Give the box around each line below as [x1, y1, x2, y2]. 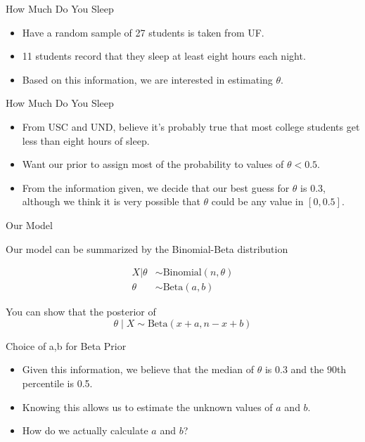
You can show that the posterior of [6, 304, 156, 319]
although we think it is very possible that [22, 194, 200, 209]
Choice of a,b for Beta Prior [6, 338, 127, 353]
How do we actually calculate [22, 423, 148, 438]
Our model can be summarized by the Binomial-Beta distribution [6, 241, 288, 256]
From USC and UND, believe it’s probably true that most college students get [22, 119, 360, 134]
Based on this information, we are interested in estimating [22, 72, 273, 86]
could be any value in [211, 194, 304, 209]
